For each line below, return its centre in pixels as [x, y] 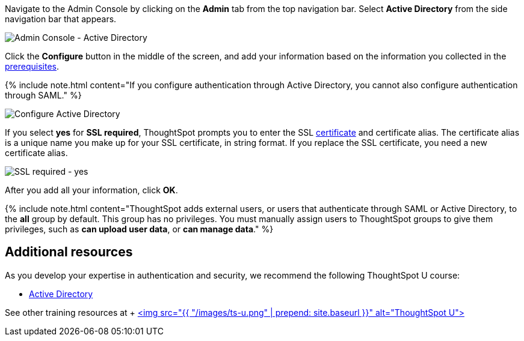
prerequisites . [32, 66]
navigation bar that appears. [61, 19]
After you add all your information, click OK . [91, 190]
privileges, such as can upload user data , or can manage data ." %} [139, 229]
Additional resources [69, 252]
